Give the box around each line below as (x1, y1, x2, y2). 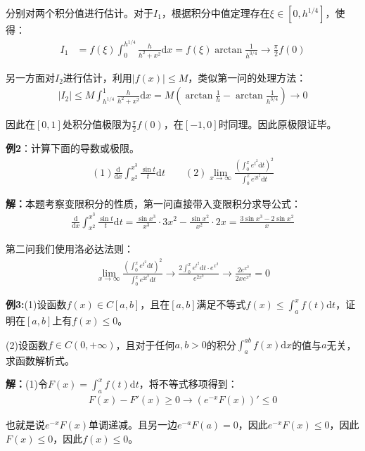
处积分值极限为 (62, 117, 132, 132)
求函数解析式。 (6, 352, 75, 367)
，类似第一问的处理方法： (188, 70, 307, 84)
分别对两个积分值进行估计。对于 (6, 6, 153, 20)
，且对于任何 (115, 337, 175, 352)
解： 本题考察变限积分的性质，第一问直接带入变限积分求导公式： (6, 196, 301, 210)
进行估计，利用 (63, 70, 132, 84)
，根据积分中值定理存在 (161, 6, 270, 20)
